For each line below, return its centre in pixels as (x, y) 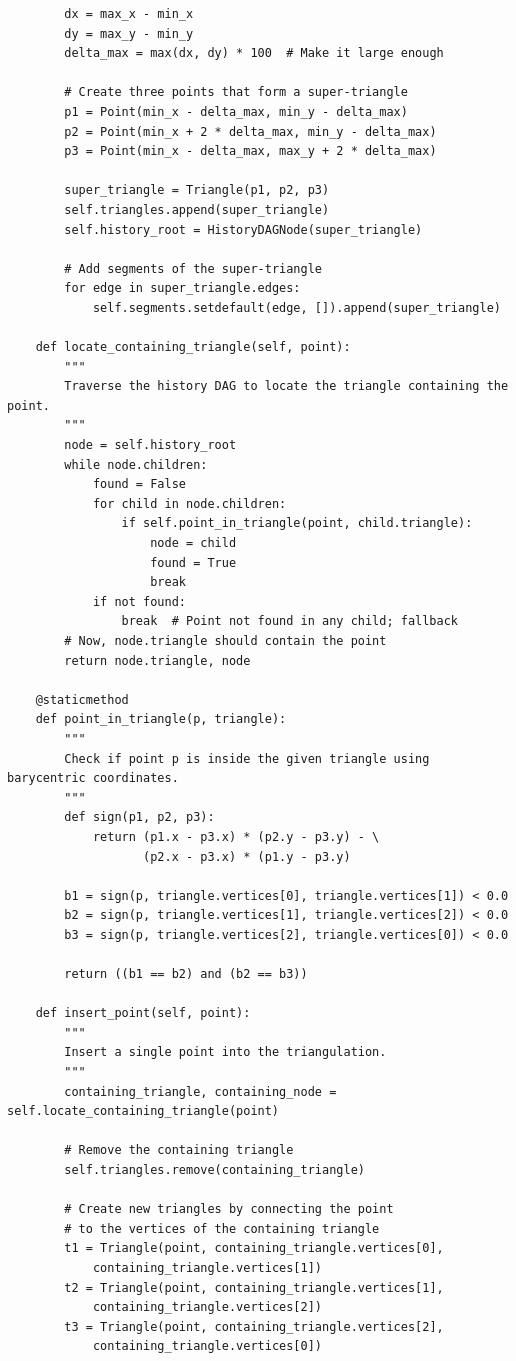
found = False (139, 484)
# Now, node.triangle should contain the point (225, 641)
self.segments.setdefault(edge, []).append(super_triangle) (296, 307)
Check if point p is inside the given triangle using (247, 758)
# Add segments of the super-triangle (193, 268)
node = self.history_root (150, 445)
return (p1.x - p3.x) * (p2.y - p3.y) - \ (236, 836)
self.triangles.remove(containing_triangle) (214, 1170)
